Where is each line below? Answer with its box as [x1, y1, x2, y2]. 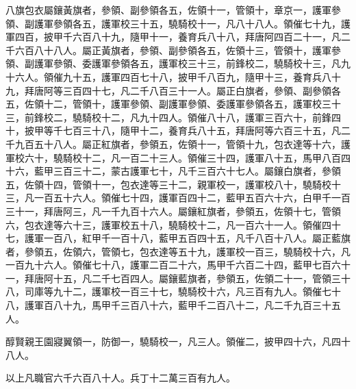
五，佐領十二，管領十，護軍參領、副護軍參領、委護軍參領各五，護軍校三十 [5, 97, 341, 111]
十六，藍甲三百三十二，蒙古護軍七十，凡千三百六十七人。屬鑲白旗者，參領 [5, 164, 341, 178]
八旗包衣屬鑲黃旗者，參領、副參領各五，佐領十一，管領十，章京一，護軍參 [5, 3, 341, 16]
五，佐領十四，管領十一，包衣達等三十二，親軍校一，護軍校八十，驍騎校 [5, 177, 331, 191]
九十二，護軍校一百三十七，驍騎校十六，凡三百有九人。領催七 [53, 284, 331, 299]
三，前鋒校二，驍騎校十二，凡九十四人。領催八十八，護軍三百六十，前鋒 [5, 110, 331, 124]
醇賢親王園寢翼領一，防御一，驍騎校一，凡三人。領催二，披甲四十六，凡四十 [5, 334, 351, 349]
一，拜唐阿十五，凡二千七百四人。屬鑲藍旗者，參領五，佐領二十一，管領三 [5, 271, 341, 285]
